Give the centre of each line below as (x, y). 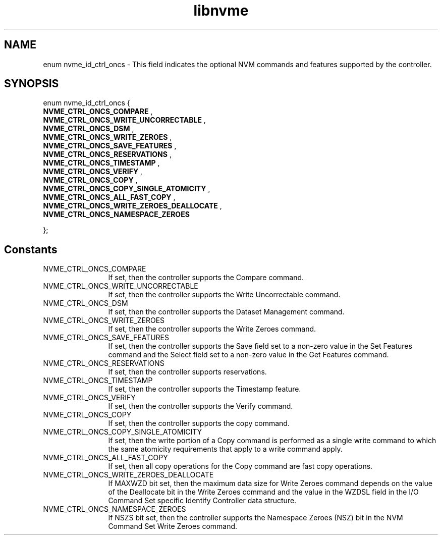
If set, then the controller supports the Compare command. (206, 278)
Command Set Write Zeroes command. (173, 526)
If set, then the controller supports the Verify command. (201, 406)
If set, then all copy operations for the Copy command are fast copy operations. (240, 466)
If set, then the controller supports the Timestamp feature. (205, 389)
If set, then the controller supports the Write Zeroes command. (212, 329)
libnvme (221, 11)
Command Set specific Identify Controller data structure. (202, 501)
